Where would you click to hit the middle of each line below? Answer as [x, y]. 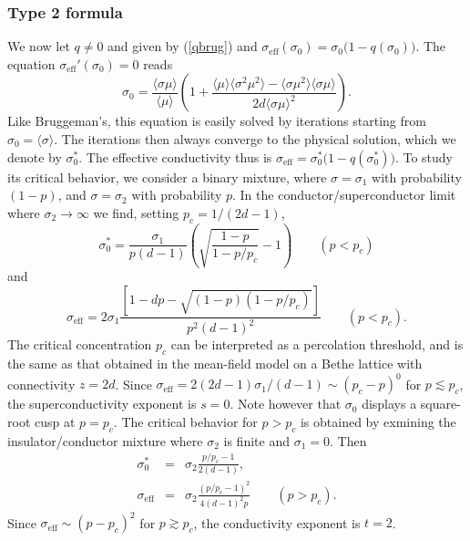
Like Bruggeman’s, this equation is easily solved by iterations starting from [217, 121]
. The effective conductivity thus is [175, 156]
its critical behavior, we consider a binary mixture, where [167, 177]
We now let [39, 46]
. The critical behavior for [185, 421]
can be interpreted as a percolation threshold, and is [317, 344]
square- [440, 404]
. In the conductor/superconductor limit [344, 195]
